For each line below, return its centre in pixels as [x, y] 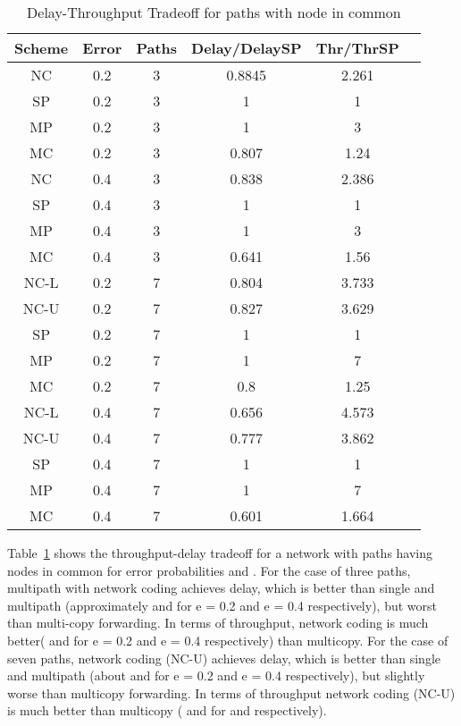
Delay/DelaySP [247, 48]
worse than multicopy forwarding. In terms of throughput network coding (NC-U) [231, 692]
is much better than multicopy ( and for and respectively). [167, 710]
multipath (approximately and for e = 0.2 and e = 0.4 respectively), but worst [222, 605]
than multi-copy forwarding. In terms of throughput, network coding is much [218, 623]
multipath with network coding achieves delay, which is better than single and [221, 588]
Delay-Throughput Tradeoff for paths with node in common [214, 12]
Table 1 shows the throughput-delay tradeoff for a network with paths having [220, 553]
